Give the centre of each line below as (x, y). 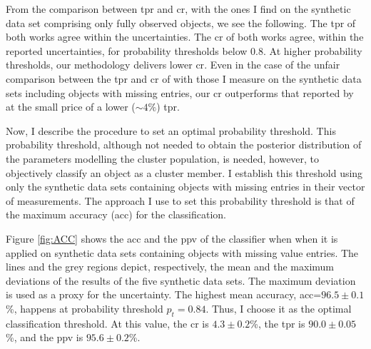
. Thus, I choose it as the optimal (279, 308)
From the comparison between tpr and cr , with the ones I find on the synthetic (178, 9)
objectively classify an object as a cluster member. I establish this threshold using (184, 172)
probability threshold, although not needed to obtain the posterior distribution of (184, 145)
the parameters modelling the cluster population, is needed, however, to (163, 158)
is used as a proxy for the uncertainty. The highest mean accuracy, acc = (164, 294)
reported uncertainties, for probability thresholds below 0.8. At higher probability (184, 50)
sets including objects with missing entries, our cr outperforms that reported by (180, 92)
